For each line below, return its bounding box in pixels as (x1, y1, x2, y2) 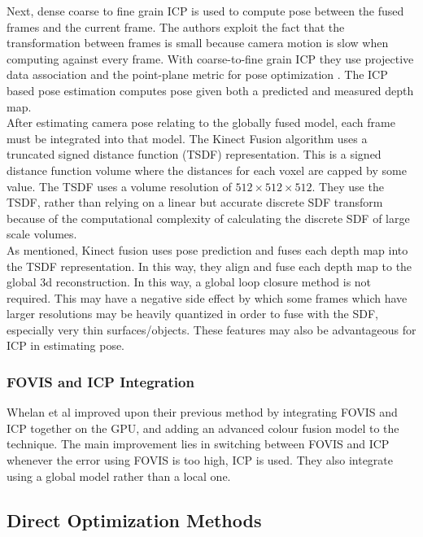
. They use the (312, 177, 384, 194)
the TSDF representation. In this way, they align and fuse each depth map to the (7, 257, 412, 274)
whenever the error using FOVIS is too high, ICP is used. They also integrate (7, 452, 394, 469)
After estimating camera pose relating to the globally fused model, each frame (7, 114, 395, 131)
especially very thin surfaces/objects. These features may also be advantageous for (7, 321, 416, 338)
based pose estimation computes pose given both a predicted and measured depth (7, 81, 414, 98)
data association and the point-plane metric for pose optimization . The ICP (7, 66, 388, 83)
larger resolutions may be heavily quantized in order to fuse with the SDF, (7, 305, 379, 322)
